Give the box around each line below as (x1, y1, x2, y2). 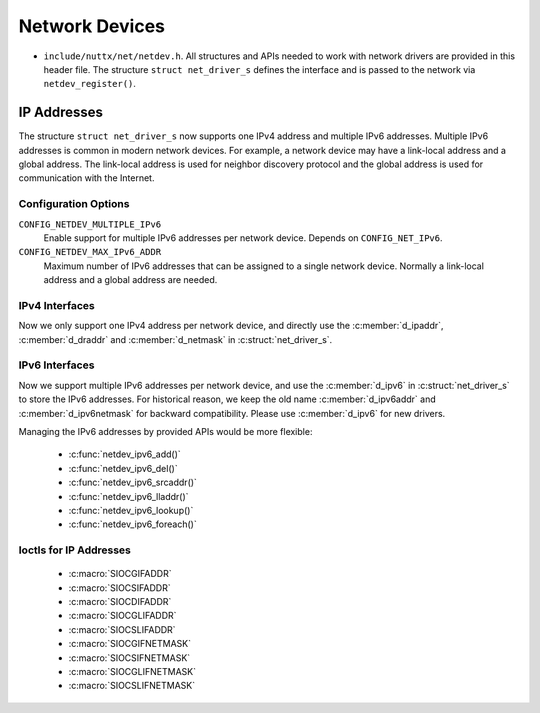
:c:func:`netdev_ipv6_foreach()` (68, 518, 197, 530)
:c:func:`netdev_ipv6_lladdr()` (68, 490, 189, 502)
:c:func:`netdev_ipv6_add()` (68, 448, 182, 460)
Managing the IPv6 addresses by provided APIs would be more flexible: (18, 425, 313, 437)
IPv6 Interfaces (18, 358, 95, 372)
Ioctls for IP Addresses (18, 543, 132, 557)
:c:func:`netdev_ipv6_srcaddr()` (68, 476, 197, 489)
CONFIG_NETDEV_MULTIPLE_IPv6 (18, 218, 162, 230)
